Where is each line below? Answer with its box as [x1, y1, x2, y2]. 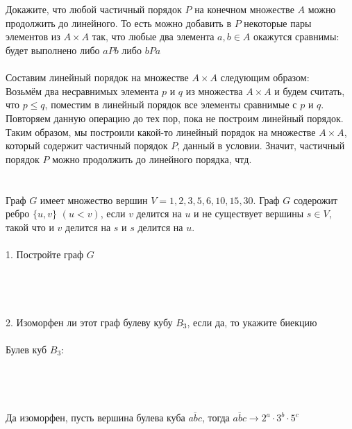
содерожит [294, 192, 338, 207]
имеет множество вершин [40, 192, 148, 207]
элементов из [6, 29, 60, 44]
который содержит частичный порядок [6, 138, 168, 153]
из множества [185, 83, 243, 98]
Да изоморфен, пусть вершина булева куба [6, 410, 185, 424]
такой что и [6, 219, 54, 234]
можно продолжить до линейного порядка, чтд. [52, 151, 252, 166]
